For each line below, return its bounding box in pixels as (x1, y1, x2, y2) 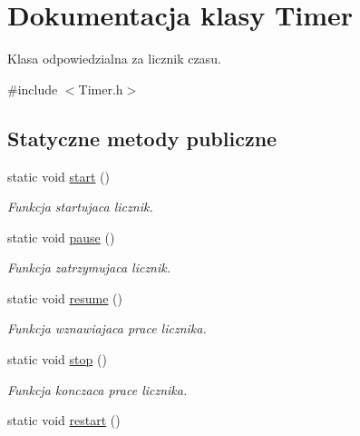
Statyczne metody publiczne (7, 124, 277, 152)
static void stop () (7, 350, 107, 369)
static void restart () (7, 411, 121, 430)
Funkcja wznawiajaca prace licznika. (7, 319, 207, 338)
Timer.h (78, 79, 123, 98)
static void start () (7, 166, 110, 185)
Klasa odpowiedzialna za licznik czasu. (7, 49, 221, 68)
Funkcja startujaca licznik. (7, 197, 153, 216)
